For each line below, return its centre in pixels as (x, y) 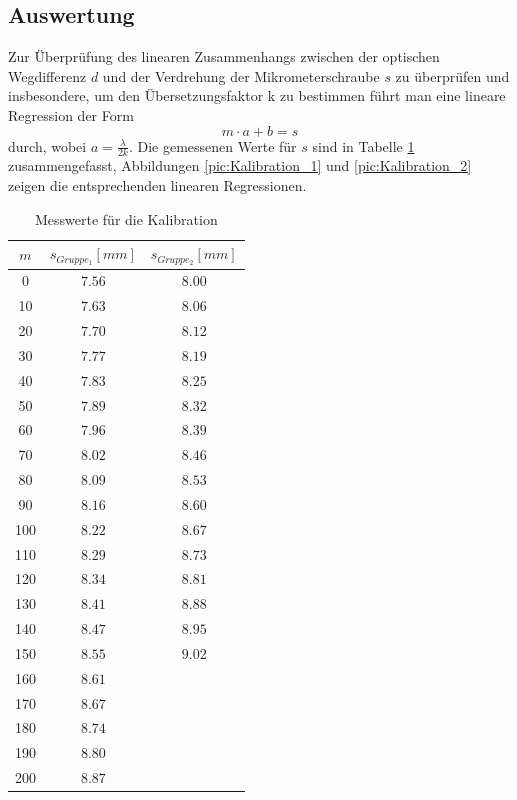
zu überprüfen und (452, 75)
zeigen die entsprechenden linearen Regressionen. (157, 185)
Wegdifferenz (47, 75)
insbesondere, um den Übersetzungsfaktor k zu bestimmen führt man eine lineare (257, 95)
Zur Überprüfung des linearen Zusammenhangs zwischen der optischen (224, 56)
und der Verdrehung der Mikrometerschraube (241, 75)
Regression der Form (71, 114)
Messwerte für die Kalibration (126, 218)
